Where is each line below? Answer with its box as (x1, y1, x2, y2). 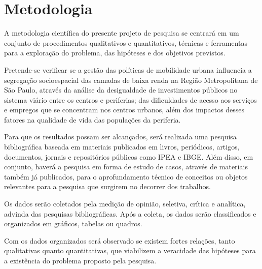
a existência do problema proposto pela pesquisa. (4, 255, 157, 265)
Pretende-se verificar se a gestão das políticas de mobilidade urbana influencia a (4, 64, 252, 75)
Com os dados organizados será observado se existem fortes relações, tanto (4, 235, 235, 246)
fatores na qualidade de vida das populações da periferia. (4, 114, 181, 125)
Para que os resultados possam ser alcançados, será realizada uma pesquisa (4, 131, 237, 142)
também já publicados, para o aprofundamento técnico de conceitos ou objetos (4, 171, 248, 182)
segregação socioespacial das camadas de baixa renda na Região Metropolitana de (4, 74, 258, 85)
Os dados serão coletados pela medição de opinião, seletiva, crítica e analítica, (4, 198, 246, 209)
